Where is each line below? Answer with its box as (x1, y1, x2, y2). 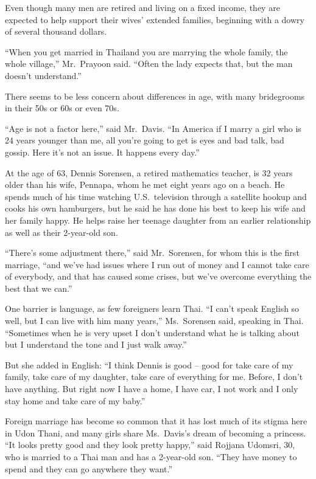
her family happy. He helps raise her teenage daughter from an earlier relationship (5, 213, 311, 226)
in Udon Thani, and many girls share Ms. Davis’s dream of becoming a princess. (5, 426, 306, 439)
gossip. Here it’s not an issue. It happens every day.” (5, 145, 200, 158)
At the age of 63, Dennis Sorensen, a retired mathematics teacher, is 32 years (5, 166, 293, 179)
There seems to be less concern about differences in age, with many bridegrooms (5, 89, 305, 102)
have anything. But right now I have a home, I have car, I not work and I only (5, 382, 298, 395)
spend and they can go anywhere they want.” (5, 462, 173, 475)
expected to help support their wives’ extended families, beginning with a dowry (5, 13, 304, 26)
